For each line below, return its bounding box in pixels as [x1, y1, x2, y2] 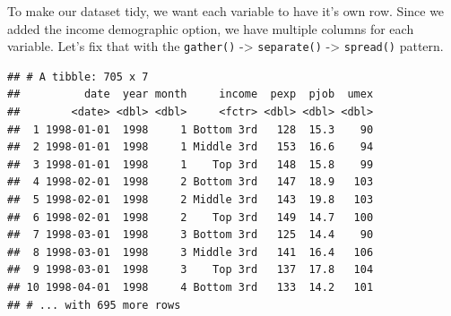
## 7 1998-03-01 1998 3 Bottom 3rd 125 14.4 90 [7, 228, 374, 242]
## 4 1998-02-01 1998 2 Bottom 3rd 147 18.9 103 [7, 175, 374, 189]
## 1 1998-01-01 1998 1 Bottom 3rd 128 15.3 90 [7, 123, 374, 136]
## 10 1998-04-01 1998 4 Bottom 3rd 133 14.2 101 [7, 280, 374, 294]
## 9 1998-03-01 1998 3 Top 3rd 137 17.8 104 [7, 263, 374, 277]
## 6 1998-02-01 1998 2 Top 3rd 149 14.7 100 [7, 210, 374, 224]
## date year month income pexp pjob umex [7, 88, 374, 101]
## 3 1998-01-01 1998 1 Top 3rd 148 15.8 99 [7, 158, 374, 171]
